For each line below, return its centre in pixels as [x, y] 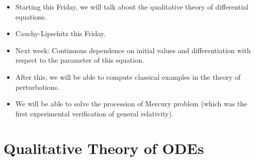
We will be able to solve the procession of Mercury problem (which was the [131, 104]
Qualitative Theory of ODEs [104, 148]
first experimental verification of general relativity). [94, 113]
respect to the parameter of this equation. [80, 60]
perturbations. [37, 87]
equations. [31, 16]
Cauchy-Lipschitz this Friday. [60, 33]
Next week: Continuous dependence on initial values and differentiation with [133, 50]
